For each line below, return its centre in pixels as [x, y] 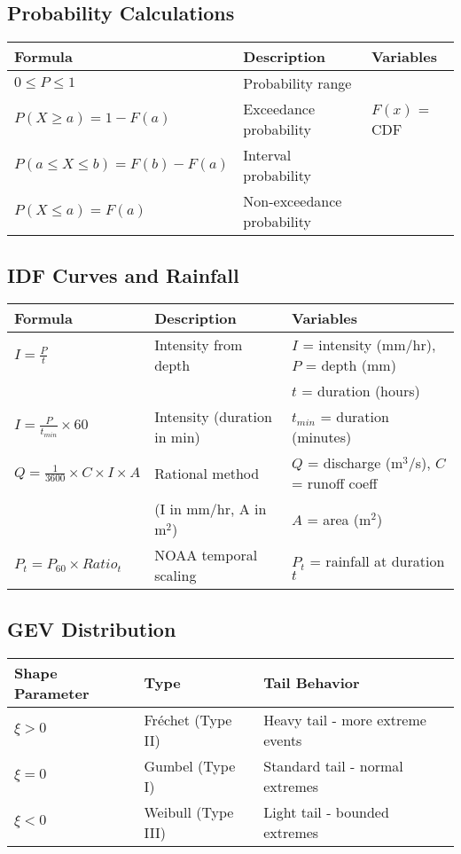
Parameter [52, 693]
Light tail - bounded [326, 811]
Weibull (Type [189, 811]
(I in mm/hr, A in [211, 509]
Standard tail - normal [333, 765]
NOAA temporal [206, 555]
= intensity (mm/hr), [369, 345]
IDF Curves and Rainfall [123, 274]
